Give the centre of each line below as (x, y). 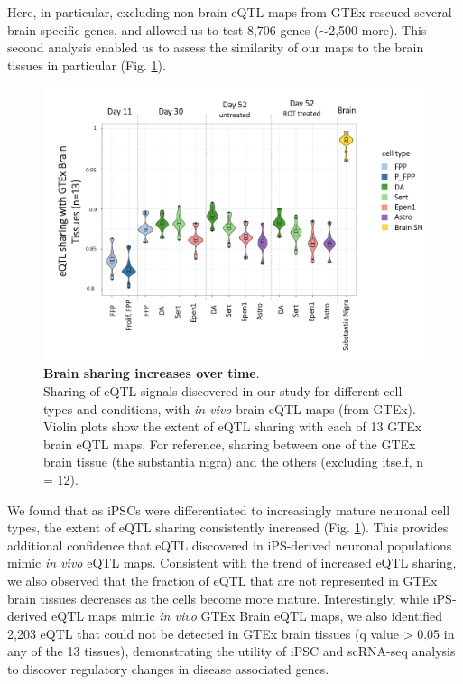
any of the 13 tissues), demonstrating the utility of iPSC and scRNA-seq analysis (231, 651)
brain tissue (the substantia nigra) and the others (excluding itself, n (234, 462)
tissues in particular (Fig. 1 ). (87, 65)
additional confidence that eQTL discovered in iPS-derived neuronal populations (230, 545)
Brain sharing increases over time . (152, 373)
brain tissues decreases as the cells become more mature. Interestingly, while (218, 598)
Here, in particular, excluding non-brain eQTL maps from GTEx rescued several (230, 12)
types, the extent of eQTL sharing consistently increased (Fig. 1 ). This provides (228, 527)
